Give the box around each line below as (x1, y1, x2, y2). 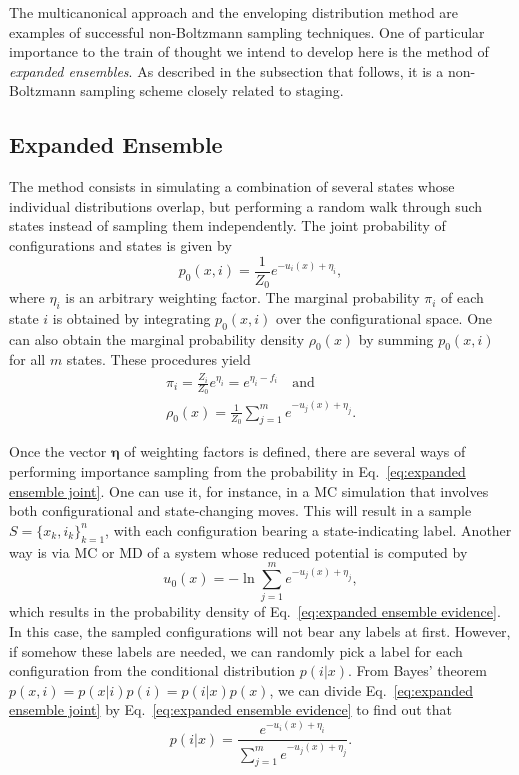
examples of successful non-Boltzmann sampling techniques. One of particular (9, 21, 485, 42)
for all (9, 349, 46, 370)
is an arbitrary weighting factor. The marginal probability (65, 287, 420, 308)
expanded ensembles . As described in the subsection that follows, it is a (9, 60, 444, 81)
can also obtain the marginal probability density (9, 328, 305, 349)
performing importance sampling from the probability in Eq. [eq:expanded (9, 461, 466, 482)
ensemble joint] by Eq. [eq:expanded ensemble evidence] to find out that (9, 699, 452, 720)
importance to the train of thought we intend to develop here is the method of (9, 41, 489, 62)
